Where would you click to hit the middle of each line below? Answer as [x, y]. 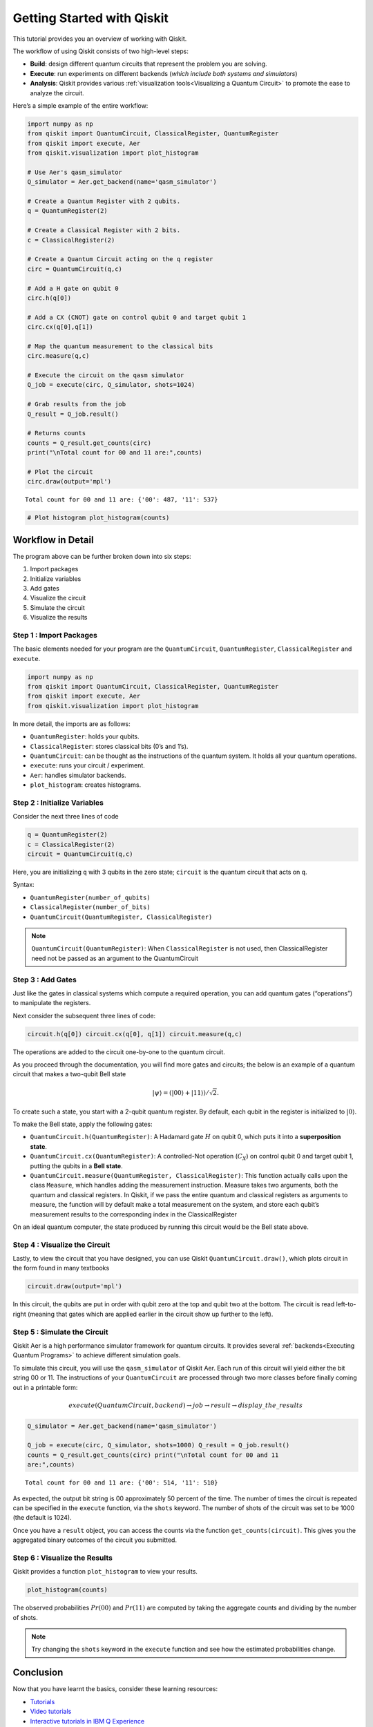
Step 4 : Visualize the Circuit [61, 1245]
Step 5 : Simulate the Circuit [60, 1332]
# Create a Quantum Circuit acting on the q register [120, 259]
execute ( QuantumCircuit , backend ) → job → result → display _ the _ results [186, 1405]
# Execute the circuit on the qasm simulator [106, 375]
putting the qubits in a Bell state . [77, 1166]
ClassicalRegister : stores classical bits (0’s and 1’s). [109, 746]
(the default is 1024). [42, 1518]
